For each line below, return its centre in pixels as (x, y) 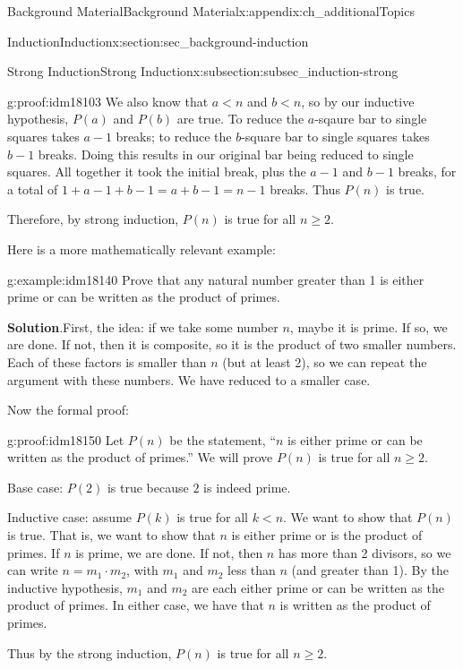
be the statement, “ (223, 439)
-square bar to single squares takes (335, 136)
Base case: (35, 487)
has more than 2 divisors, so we (364, 552)
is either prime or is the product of (327, 535)
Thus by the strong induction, (90, 652)
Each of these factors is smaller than (107, 361)
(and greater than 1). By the (370, 570)
